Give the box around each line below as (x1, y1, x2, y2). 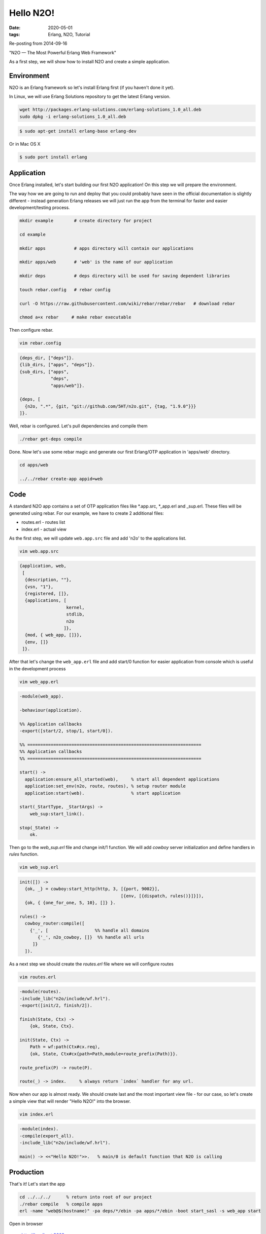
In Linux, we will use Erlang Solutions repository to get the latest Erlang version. (9, 94, 171, 100)
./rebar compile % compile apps (19, 1201, 103, 1207)
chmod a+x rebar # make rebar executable (19, 314, 132, 320)
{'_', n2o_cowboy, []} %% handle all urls (37, 934, 145, 940)
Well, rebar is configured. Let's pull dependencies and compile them (9, 423, 148, 429)
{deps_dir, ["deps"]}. (19, 355, 74, 360)
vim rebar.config (19, 341, 62, 346)
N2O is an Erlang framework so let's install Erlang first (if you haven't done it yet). (9, 84, 175, 91)
